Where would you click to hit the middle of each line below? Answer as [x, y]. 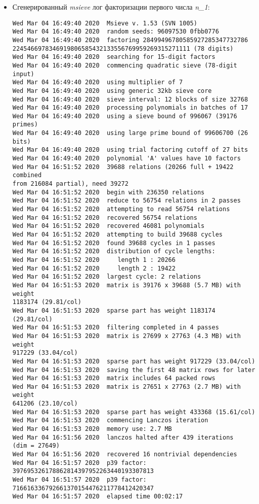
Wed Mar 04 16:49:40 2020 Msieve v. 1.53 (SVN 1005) [105, 23]
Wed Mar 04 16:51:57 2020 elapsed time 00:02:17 [98, 497]
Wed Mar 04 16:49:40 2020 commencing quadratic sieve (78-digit [125, 65]
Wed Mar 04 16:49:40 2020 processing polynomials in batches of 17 [130, 108]
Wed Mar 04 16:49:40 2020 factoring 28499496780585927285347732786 [130, 40]
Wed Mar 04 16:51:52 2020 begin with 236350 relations [109, 192]
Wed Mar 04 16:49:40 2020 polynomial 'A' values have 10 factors [126, 159]
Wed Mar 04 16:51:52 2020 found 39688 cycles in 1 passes [114, 243]
